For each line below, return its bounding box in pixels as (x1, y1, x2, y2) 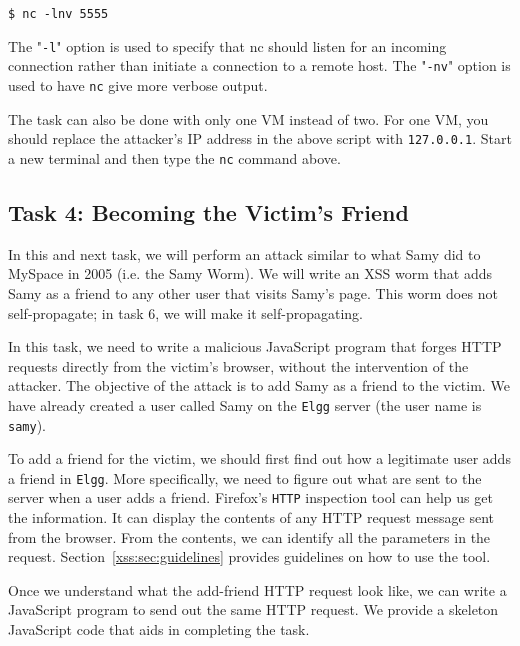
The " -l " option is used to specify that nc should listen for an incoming (8, 35, 447, 56)
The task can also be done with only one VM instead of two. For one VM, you (8, 108, 489, 129)
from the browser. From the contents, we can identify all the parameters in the (8, 526, 491, 547)
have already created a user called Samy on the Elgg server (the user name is (8, 394, 482, 415)
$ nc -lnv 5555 (8, 7, 109, 21)
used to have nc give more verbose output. (8, 74, 268, 95)
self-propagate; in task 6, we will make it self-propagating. (8, 302, 363, 323)
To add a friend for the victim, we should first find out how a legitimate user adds (8, 448, 511, 469)
